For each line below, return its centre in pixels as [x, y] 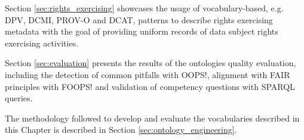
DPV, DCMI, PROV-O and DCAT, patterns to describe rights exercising [139, 19]
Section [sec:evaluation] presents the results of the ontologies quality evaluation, [151, 63]
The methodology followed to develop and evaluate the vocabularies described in [152, 118]
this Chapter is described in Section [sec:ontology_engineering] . [121, 130]
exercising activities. [42, 43]
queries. [19, 98]
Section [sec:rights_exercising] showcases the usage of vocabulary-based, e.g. [144, 8]
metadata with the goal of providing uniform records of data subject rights [142, 31]
